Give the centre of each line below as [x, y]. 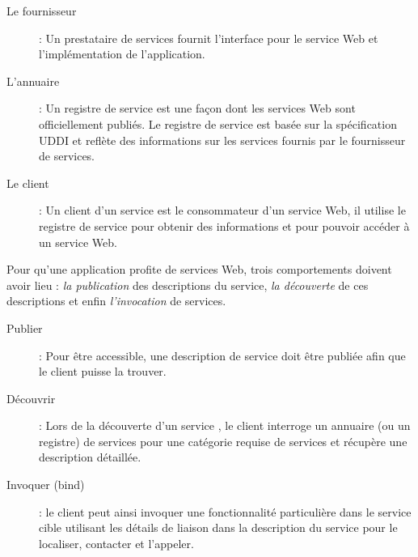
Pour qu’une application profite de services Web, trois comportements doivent [199, 269]
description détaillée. [90, 457]
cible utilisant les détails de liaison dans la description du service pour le [218, 527]
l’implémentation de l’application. [122, 54]
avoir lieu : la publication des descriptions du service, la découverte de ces [188, 285]
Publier [25, 327]
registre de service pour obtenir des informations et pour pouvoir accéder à [224, 225]
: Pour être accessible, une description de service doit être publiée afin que [222, 355]
